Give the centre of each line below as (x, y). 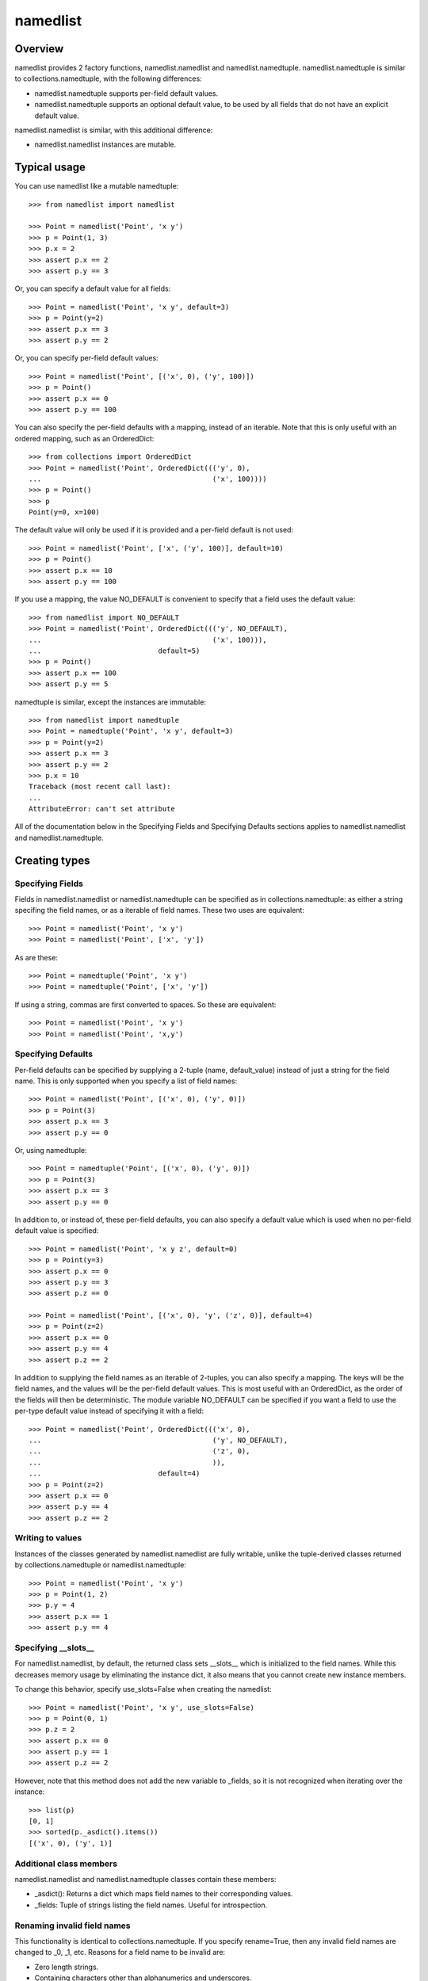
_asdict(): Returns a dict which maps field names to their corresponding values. (164, 1894)
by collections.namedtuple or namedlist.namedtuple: (100, 1565)
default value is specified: (57, 1231)
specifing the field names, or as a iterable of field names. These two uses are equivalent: (160, 910)
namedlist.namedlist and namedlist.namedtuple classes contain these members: (145, 1879)
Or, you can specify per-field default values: (86, 358)
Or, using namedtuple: (51, 1150)
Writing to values (48, 1538)
